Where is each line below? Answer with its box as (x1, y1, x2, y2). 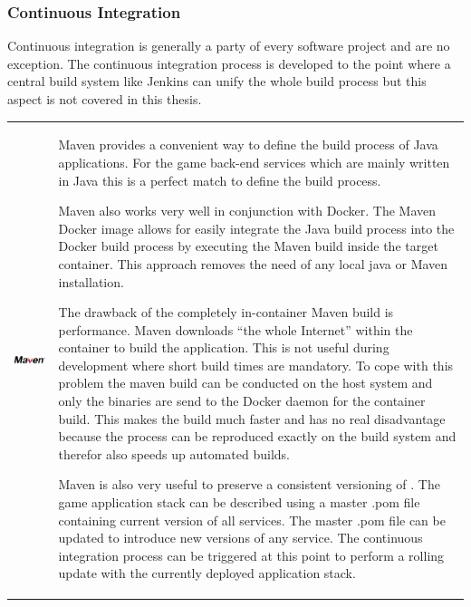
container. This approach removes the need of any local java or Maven (58, 254, 448, 273)
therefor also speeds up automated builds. (58, 444, 290, 463)
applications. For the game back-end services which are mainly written (58, 152, 450, 171)
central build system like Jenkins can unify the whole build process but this (7, 72, 427, 91)
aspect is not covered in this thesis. (7, 90, 202, 108)
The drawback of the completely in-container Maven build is (58, 303, 394, 322)
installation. (58, 272, 124, 291)
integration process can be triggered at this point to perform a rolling (58, 545, 445, 564)
